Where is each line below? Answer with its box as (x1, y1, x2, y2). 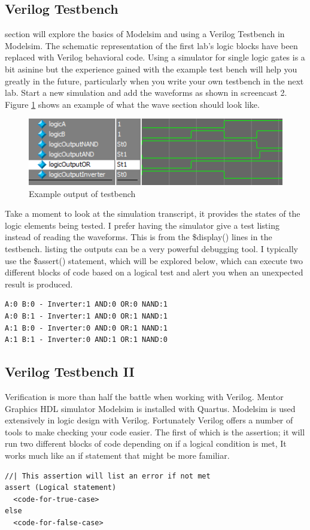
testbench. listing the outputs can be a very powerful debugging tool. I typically (5, 243, 298, 255)
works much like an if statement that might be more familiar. (5, 449, 230, 461)
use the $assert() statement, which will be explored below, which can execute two (5, 254, 303, 266)
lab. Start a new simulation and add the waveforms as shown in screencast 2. (5, 86, 287, 99)
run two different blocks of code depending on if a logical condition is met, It (5, 437, 287, 450)
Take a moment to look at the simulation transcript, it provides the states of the (5, 207, 300, 220)
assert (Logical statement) (5, 483, 117, 492)
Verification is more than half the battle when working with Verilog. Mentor (5, 390, 284, 402)
